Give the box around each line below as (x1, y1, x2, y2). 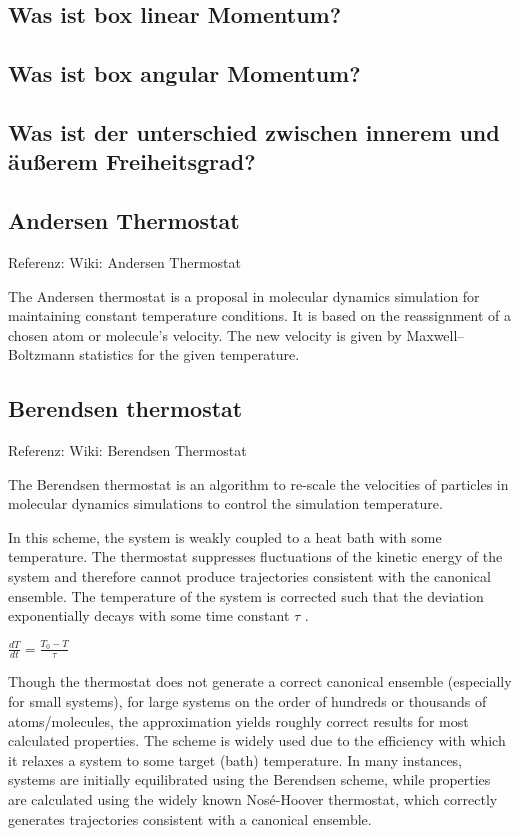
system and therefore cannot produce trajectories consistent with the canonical (8, 566, 491, 587)
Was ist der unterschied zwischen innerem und (8, 116, 500, 147)
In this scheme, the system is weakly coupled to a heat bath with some (8, 526, 442, 547)
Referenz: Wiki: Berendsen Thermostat (8, 440, 247, 461)
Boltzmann (8, 344, 75, 365)
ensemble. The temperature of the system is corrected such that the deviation (8, 585, 484, 606)
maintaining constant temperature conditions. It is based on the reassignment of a (8, 305, 512, 326)
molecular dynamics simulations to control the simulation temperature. (8, 493, 443, 514)
